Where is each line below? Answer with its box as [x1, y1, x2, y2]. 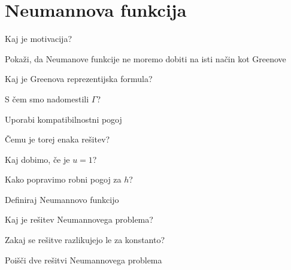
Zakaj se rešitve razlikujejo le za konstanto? [5, 233, 165, 246]
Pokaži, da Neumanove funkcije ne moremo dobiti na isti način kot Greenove [5, 52, 286, 65]
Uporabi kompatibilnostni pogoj [5, 113, 122, 125]
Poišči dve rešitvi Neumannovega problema [5, 253, 162, 266]
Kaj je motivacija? [5, 32, 72, 45]
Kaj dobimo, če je [5, 153, 70, 165]
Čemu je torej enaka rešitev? [5, 133, 110, 145]
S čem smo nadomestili [5, 92, 89, 105]
